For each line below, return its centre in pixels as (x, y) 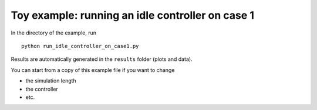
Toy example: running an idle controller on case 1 (133, 15)
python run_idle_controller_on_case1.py (80, 46)
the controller (42, 89)
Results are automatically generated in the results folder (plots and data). (102, 59)
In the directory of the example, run (54, 33)
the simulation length (51, 81)
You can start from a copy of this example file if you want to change (93, 70)
